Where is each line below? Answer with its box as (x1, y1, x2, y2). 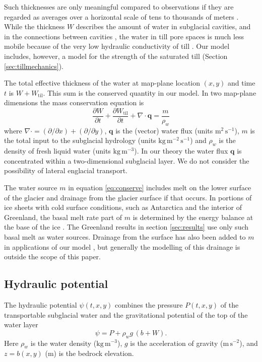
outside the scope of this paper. (4, 251, 101, 262)
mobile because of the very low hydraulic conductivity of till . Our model (4, 41, 230, 51)
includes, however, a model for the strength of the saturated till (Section (4, 50, 228, 61)
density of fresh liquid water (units (4, 146, 111, 156)
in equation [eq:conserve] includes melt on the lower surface (68, 182, 251, 192)
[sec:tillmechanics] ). (4, 60, 63, 71)
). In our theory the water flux (134, 146, 228, 156)
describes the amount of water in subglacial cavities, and (76, 21, 251, 32)
